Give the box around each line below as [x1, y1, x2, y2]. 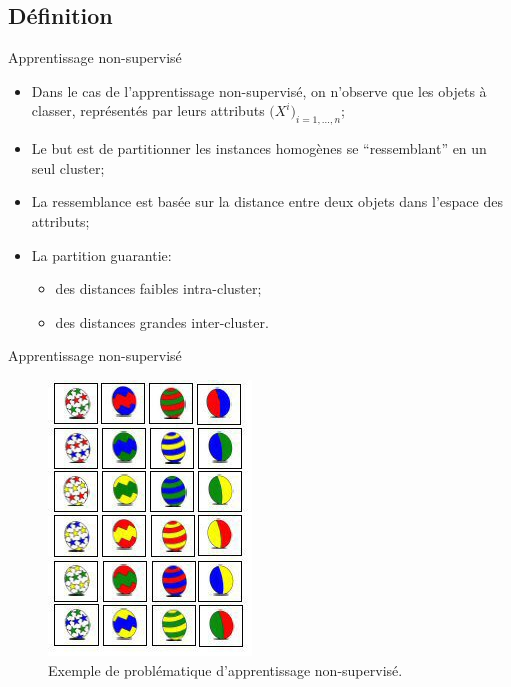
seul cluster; [31, 157, 105, 178]
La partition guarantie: [31, 244, 172, 265]
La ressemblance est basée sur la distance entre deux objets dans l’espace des [31, 191, 503, 212]
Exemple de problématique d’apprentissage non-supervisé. [48, 659, 403, 680]
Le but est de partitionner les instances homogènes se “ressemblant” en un [31, 138, 487, 159]
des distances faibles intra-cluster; [55, 278, 262, 299]
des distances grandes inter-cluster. [55, 311, 269, 332]
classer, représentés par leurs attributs [31, 100, 265, 121]
